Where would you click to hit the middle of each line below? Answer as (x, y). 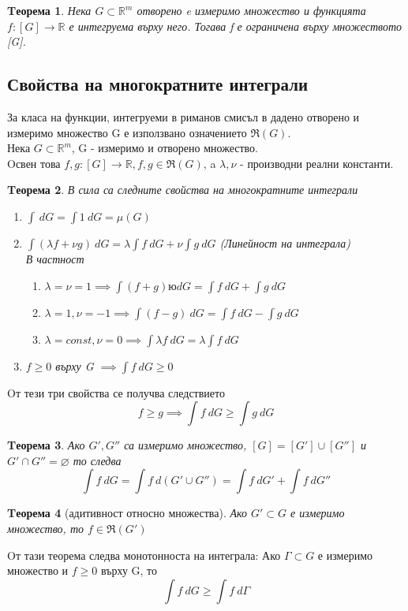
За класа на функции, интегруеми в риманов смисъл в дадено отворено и (183, 116)
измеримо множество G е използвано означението (127, 132)
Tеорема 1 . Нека (49, 10)
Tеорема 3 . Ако (46, 445)
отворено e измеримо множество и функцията (251, 10)
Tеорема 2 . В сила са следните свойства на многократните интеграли (183, 190)
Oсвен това (34, 163)
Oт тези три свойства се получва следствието (116, 392)
